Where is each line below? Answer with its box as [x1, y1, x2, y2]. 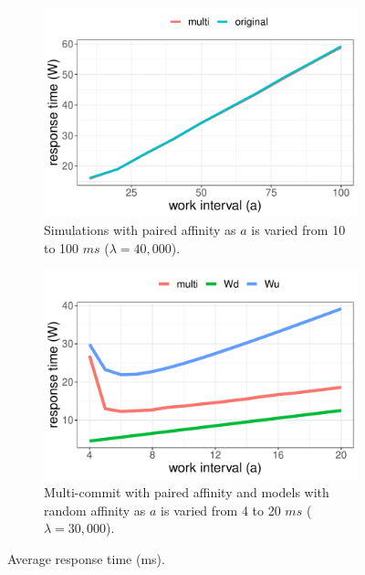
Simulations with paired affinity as [44, 219, 236, 239]
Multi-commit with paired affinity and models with [44, 483, 329, 502]
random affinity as [44, 500, 146, 519]
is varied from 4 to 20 [161, 500, 281, 519]
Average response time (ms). [7, 548, 165, 568]
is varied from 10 [251, 219, 346, 239]
